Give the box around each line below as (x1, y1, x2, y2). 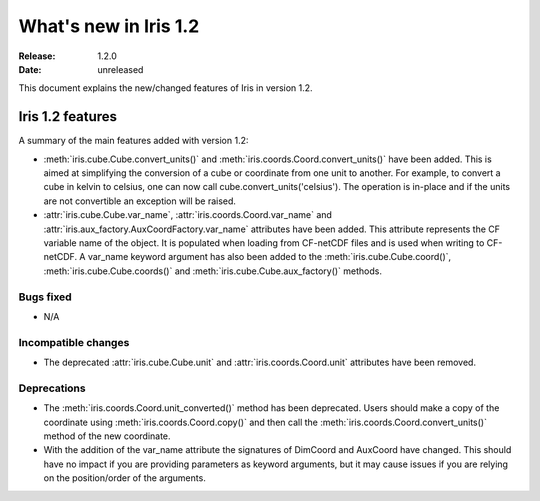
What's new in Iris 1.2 (18, 15, 200, 37)
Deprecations (18, 381, 86, 395)
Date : (18, 63, 42, 75)
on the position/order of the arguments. (43, 472, 207, 484)
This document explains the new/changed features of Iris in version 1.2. (18, 82, 314, 94)
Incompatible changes (18, 335, 130, 349)
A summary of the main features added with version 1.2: (18, 135, 249, 147)
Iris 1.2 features (18, 108, 118, 125)
